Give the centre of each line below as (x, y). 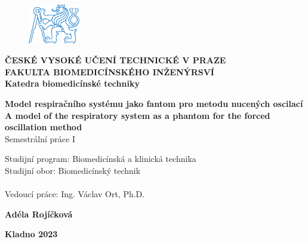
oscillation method (44, 127)
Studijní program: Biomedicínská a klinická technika (101, 159)
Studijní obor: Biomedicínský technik (73, 170)
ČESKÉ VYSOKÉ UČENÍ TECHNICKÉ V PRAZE (115, 60)
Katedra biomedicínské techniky (72, 83)
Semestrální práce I (40, 138)
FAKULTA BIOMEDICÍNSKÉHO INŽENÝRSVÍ (110, 71)
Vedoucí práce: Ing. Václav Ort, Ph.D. (75, 194)
